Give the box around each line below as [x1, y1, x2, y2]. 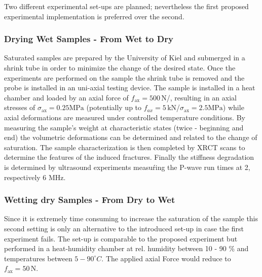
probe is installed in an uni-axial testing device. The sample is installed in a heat [4, 82, 255, 93]
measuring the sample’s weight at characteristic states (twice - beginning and [4, 122, 244, 132]
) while [222, 102, 244, 113]
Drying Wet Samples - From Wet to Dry [4, 32, 173, 45]
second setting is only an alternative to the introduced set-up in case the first [4, 223, 244, 233]
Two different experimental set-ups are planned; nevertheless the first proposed [4, 1, 249, 11]
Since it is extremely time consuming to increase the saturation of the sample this [4, 213, 258, 224]
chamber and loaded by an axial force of [4, 92, 129, 102]
